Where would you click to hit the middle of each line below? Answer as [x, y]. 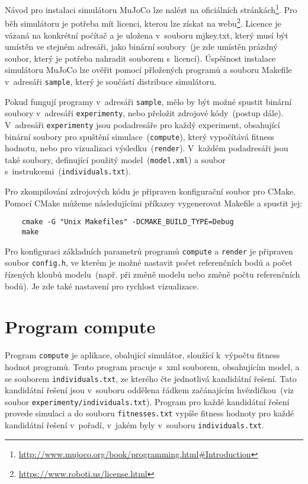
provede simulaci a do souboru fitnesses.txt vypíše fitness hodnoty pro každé [150, 413]
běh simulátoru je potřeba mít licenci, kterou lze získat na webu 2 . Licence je [143, 22]
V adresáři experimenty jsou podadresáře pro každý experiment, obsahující [142, 124]
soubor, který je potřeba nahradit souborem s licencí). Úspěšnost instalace [140, 58]
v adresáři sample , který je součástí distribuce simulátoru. [111, 81]
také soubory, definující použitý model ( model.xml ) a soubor [115, 159]
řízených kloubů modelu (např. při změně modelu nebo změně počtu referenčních [153, 274]
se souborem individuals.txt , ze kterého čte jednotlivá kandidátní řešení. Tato [151, 378]
